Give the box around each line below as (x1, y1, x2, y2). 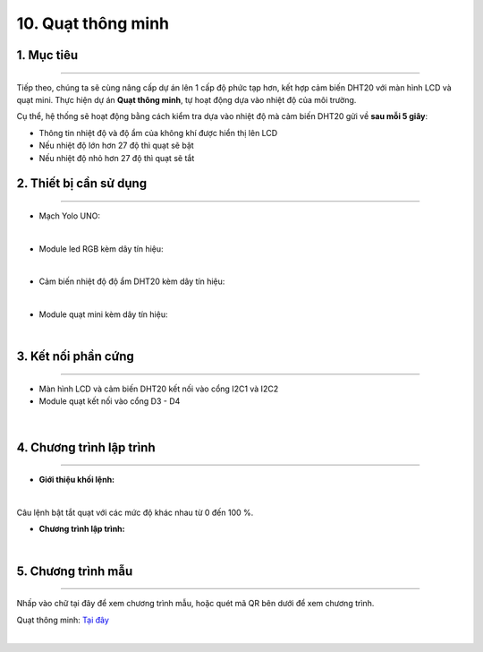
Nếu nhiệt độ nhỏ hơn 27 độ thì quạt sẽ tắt (38, 152, 195, 163)
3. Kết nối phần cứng (16, 349, 134, 365)
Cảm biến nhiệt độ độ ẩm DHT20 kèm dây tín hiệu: (38, 276, 225, 287)
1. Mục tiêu (16, 47, 79, 63)
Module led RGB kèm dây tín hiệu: (38, 243, 165, 254)
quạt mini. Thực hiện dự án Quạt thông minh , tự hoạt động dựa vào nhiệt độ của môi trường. (16, 94, 357, 105)
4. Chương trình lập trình (16, 440, 156, 455)
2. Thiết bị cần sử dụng (16, 176, 148, 192)
